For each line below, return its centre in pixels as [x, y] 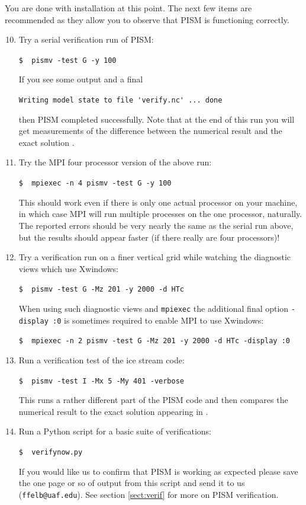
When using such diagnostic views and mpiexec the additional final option [154, 308]
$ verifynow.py [51, 452]
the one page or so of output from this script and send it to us [132, 483]
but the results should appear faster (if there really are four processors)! [149, 237]
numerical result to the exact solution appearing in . [113, 411]
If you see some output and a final [81, 79]
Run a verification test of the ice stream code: [102, 359]
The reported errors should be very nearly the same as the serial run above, [156, 225]
